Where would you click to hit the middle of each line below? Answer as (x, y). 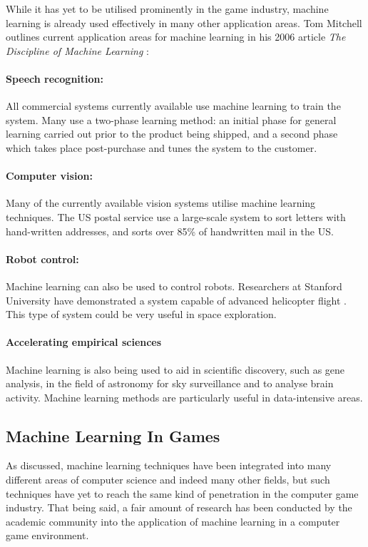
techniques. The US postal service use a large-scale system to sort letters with (176, 216)
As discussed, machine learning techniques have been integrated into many (169, 465)
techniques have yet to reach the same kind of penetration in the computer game (182, 493)
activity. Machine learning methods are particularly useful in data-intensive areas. (184, 397)
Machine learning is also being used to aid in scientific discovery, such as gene (175, 369)
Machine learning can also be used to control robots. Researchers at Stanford (174, 286)
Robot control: (42, 259)
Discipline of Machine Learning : (77, 50)
